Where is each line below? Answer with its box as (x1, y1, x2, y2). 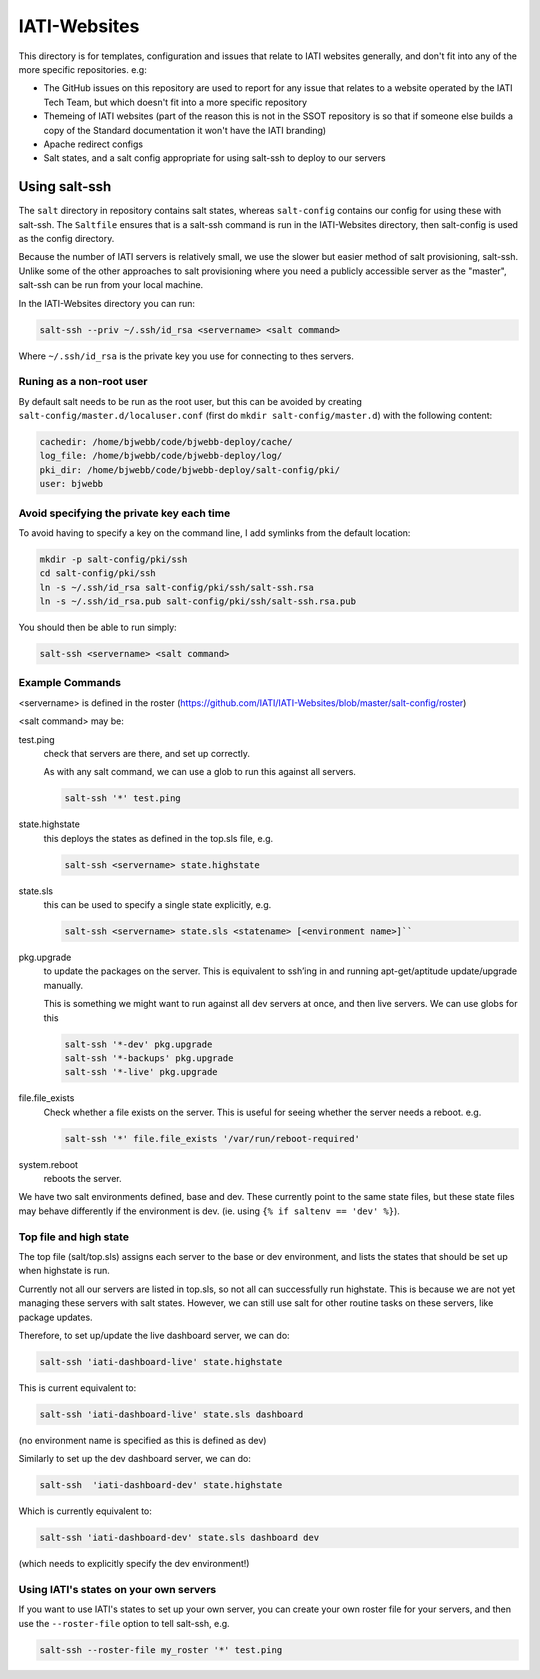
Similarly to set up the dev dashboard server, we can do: (18, 1453, 252, 1465)
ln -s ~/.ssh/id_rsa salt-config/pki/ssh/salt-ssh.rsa (39, 581, 314, 593)
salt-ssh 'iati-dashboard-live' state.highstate (39, 1356, 283, 1367)
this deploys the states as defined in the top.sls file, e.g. (43, 832, 274, 844)
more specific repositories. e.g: (18, 63, 147, 75)
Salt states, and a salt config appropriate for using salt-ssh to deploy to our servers (43, 152, 386, 164)
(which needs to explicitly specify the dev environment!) (18, 1558, 250, 1570)
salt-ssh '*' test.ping (64, 793, 182, 804)
